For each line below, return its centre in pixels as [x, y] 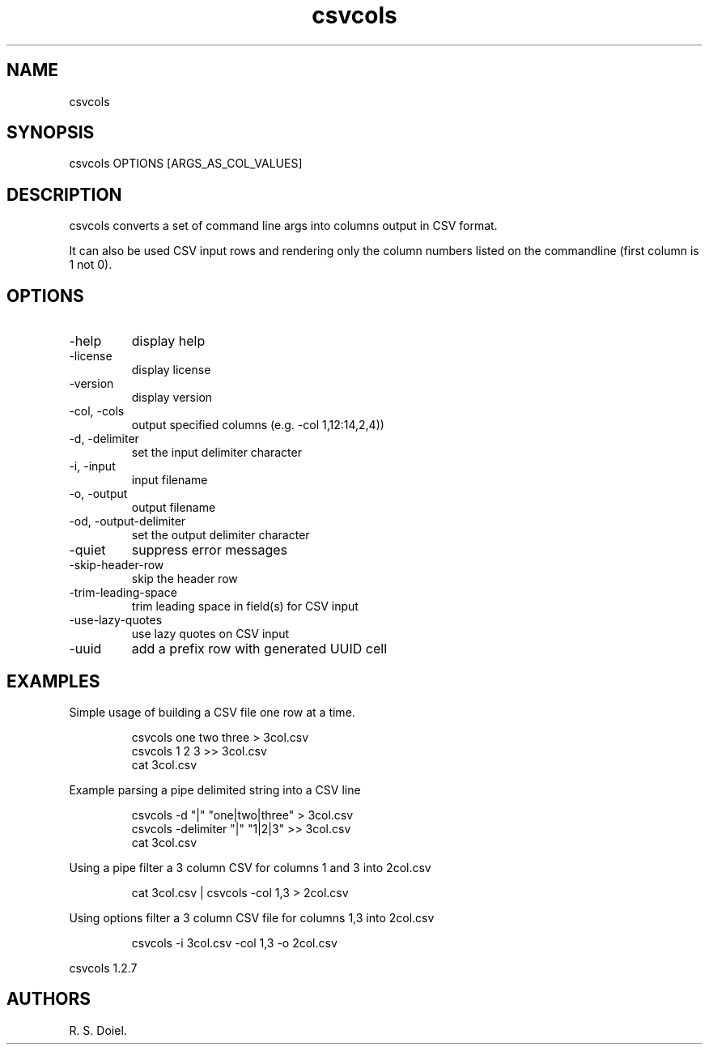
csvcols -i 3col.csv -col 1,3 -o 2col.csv [234, 942]
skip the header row [185, 579]
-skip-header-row [117, 565]
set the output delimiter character [221, 535]
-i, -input [92, 466]
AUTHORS [49, 999]
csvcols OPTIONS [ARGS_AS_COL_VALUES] [186, 164]
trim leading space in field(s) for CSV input [245, 606]
